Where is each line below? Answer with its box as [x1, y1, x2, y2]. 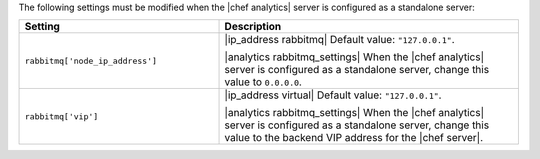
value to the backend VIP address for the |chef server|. [224, 131, 484, 145]
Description [224, 20, 282, 34]
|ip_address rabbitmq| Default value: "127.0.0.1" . [224, 33, 455, 47]
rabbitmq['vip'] [24, 111, 99, 122]
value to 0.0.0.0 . [224, 75, 302, 89]
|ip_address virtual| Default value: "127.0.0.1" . [224, 88, 442, 102]
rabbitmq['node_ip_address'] [24, 55, 158, 66]
